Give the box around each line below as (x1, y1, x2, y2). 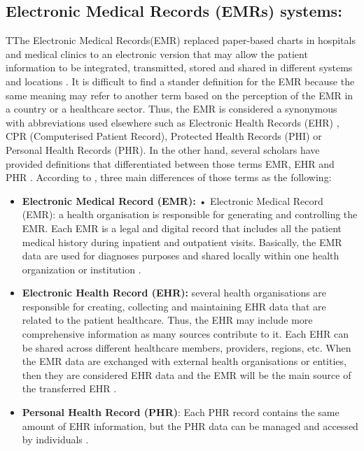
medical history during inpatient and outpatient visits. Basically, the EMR (22, 234, 342, 249)
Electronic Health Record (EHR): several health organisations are (22, 285, 327, 300)
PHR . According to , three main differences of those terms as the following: (6, 170, 332, 185)
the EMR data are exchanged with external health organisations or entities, (22, 354, 346, 368)
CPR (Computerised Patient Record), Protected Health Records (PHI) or (6, 129, 322, 143)
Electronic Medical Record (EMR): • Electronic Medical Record (22, 193, 323, 208)
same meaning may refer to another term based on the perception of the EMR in (6, 87, 353, 102)
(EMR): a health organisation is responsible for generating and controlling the (22, 207, 358, 222)
